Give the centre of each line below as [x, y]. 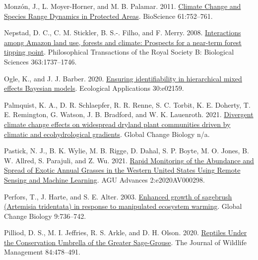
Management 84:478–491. [42, 252]
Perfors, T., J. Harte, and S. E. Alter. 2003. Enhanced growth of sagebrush [118, 196]
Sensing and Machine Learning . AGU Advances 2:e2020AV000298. [104, 179]
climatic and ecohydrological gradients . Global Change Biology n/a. [107, 134]
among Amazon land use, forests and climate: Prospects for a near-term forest [123, 42]
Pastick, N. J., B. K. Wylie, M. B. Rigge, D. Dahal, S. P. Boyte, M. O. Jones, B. [127, 151]
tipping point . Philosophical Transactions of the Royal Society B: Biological [119, 52]
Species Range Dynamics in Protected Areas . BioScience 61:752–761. [108, 16]
